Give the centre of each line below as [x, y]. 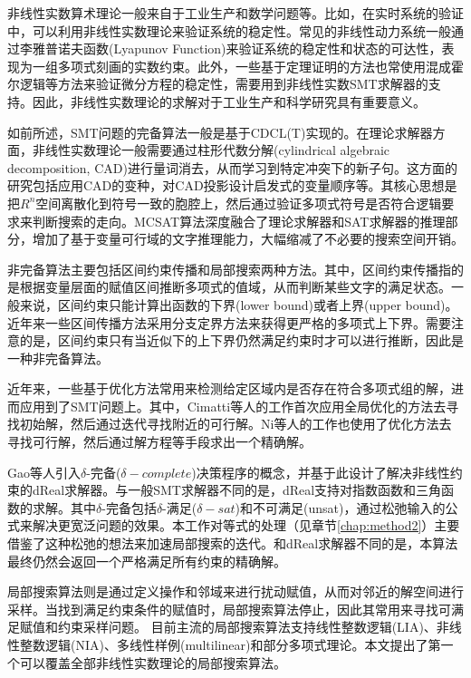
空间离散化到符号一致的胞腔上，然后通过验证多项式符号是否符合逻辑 [239, 203]
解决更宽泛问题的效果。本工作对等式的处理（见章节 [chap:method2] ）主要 [246, 525]
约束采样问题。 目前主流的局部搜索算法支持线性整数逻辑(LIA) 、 [247, 627]
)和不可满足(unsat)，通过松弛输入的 [340, 507]
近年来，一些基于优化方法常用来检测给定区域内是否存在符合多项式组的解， [229, 388]
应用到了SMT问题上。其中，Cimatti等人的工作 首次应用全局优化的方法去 [233, 406]
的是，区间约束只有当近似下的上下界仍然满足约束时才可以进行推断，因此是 [241, 340]
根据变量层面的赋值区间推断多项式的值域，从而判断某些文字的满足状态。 [235, 287]
